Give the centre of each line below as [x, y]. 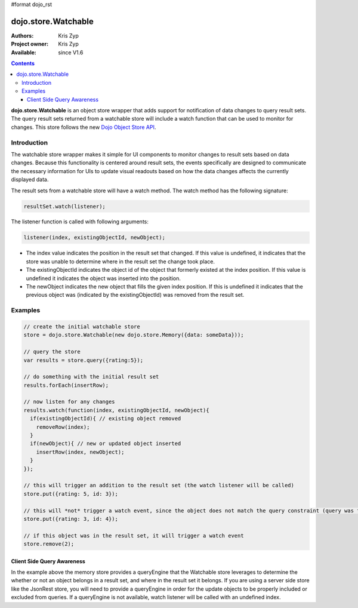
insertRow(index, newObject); [80, 452]
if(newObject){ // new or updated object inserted [106, 444]
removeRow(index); [63, 427]
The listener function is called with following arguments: [80, 222]
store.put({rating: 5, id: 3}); [71, 494]
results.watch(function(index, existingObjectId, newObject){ [116, 410]
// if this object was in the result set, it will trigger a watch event [134, 535]
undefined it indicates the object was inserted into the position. [104, 278]
